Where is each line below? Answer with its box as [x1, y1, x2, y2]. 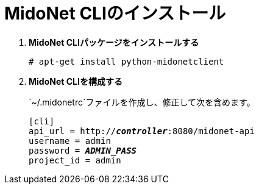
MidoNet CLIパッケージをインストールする [29, 37, 199, 48]
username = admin [29, 135, 111, 146]
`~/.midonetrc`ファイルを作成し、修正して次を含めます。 [29, 96, 255, 107]
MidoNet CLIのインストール [4, 3, 226, 24]
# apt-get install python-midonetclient [29, 56, 224, 66]
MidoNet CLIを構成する [29, 76, 122, 87]
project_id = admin [29, 155, 121, 165]
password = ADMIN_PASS [29, 145, 137, 155]
